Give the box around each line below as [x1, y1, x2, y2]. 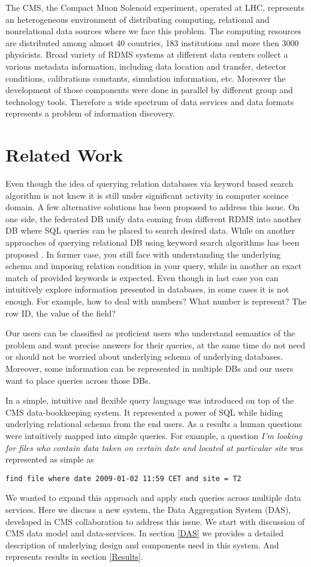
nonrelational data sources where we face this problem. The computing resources [5, 25, 301, 37]
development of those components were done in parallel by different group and [5, 83, 293, 96]
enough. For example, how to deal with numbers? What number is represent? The [5, 295, 307, 307]
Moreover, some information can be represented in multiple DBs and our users [5, 362, 294, 374]
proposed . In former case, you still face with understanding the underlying [5, 247, 281, 260]
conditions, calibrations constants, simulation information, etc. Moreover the [5, 71, 286, 84]
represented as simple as [5, 453, 94, 465]
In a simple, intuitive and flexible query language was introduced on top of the [5, 394, 294, 407]
